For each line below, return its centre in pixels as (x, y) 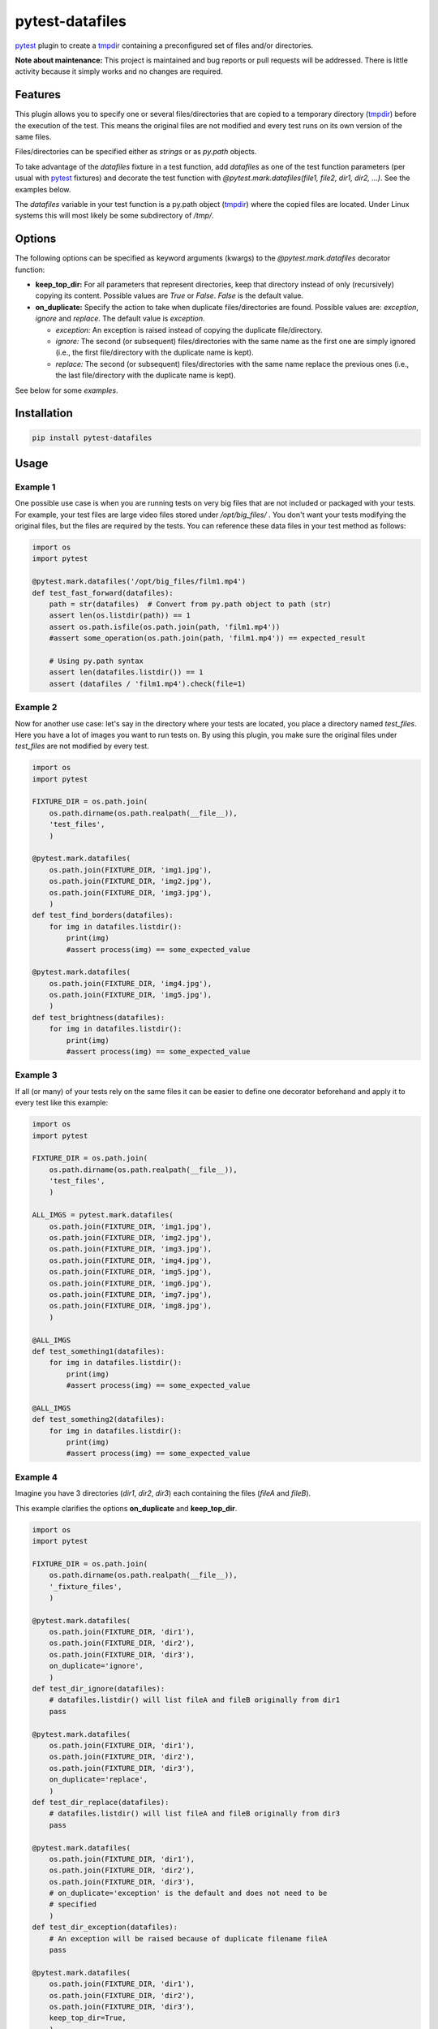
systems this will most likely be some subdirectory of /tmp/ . (114, 216)
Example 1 (35, 487)
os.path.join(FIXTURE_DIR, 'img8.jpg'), (131, 1306)
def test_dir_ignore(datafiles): (99, 1689)
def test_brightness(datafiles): (99, 1017)
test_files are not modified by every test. (82, 746)
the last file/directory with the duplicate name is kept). (146, 375)
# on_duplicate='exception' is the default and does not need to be (188, 1893)
